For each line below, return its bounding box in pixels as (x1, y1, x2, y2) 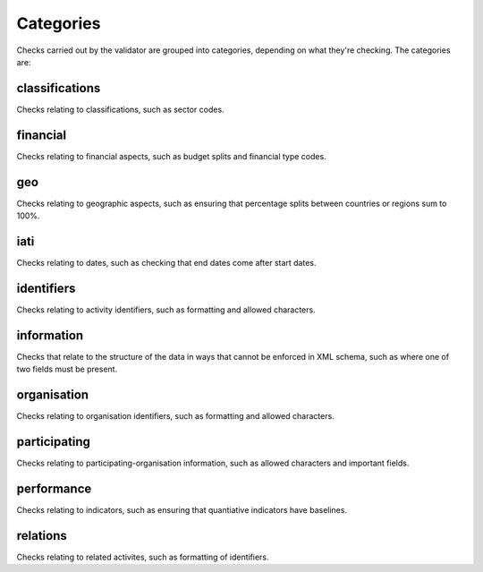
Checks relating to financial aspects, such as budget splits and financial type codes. (16, 150, 326, 161)
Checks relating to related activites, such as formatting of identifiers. (16, 551, 269, 562)
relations (16, 528, 67, 543)
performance (16, 481, 92, 496)
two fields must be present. (16, 363, 118, 375)
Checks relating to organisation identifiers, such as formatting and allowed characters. (16, 411, 335, 422)
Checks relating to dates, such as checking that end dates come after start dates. (16, 257, 317, 268)
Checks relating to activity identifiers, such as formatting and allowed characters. (16, 304, 317, 315)
